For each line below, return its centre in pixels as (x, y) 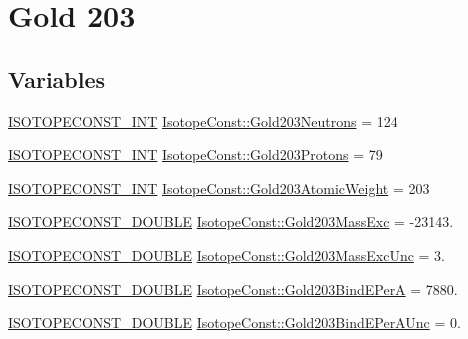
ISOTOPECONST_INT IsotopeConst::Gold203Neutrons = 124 (203, 120)
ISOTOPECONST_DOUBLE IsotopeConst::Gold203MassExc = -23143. (231, 221)
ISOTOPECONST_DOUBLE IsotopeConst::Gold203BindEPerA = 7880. (233, 288)
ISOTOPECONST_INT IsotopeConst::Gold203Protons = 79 (195, 154)
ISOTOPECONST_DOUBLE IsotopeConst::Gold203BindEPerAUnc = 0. (234, 322)
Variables (57, 78)
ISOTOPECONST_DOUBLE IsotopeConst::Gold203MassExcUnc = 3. (226, 254)
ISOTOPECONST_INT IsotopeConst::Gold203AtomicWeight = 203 (219, 187)
